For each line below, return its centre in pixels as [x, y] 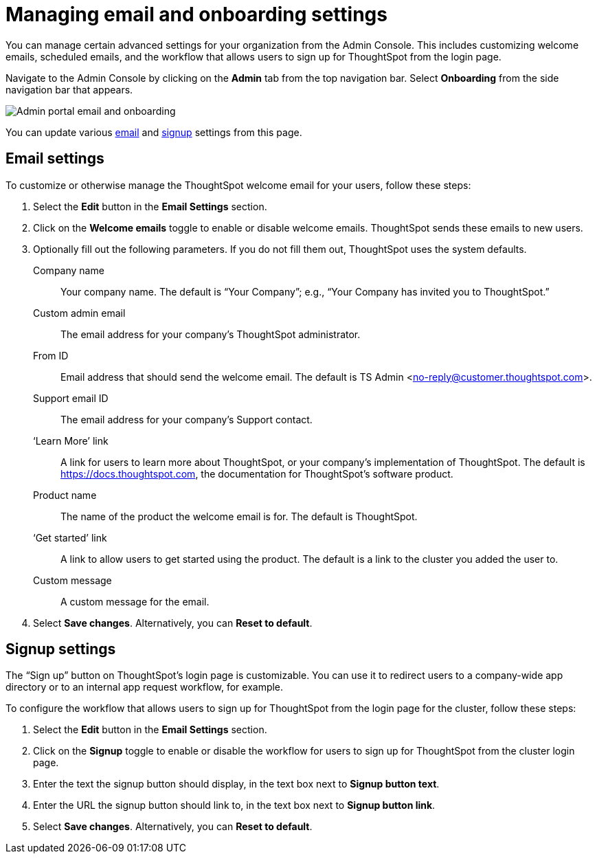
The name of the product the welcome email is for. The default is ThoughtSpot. [239, 516]
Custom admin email [79, 313]
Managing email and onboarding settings [196, 14]
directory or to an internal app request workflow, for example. [145, 687]
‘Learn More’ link [71, 440]
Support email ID [71, 398]
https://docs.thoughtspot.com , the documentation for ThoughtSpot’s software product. [257, 473]
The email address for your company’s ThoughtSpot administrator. [211, 334]
